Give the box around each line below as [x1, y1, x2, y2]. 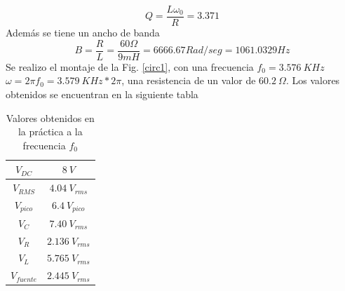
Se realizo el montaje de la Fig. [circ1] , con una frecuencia [6, 59, 254, 74]
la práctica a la [18, 124, 83, 139]
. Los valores [285, 73, 340, 88]
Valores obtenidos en [6, 110, 95, 125]
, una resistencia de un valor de [121, 73, 256, 88]
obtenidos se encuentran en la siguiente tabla [6, 86, 198, 101]
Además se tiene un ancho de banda [6, 25, 160, 40]
